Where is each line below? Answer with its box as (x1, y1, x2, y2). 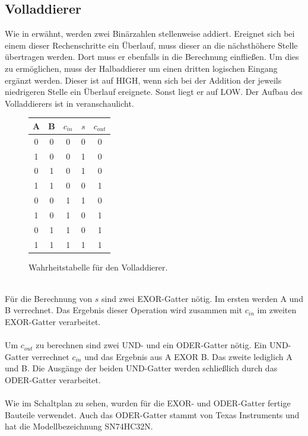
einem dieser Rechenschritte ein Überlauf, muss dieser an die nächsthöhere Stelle (5, 39, 298, 51)
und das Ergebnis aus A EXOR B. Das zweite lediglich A (84, 350, 293, 362)
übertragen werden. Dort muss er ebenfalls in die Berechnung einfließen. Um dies (5, 50, 299, 63)
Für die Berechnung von (5, 292, 93, 304)
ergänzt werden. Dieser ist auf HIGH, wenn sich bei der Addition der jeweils (5, 74, 282, 86)
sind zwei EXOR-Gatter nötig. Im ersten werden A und (101, 292, 303, 304)
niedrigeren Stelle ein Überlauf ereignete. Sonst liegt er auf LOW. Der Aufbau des (5, 85, 303, 98)
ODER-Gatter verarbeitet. (5, 374, 101, 386)
